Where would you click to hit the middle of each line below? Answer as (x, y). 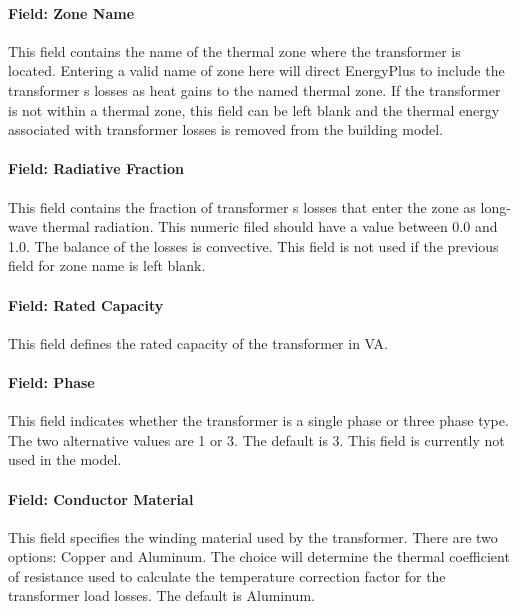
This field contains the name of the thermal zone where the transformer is (234, 50)
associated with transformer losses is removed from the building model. (226, 129)
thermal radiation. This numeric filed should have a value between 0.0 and (270, 226)
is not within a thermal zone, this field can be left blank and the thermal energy (254, 109)
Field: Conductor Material (101, 498)
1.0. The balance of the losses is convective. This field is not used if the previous (253, 245)
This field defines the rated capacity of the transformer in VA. (198, 342)
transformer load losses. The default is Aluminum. (161, 595)
